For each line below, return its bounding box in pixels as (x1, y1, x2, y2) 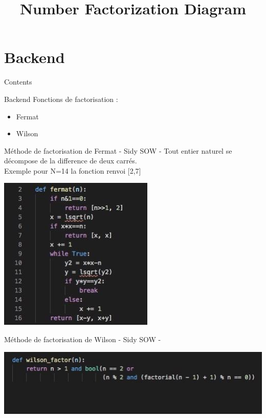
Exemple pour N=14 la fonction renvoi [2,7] (4, 165, 141, 176)
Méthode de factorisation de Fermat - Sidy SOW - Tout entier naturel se (4, 145, 232, 156)
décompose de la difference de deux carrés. (4, 155, 137, 166)
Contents (4, 76, 32, 87)
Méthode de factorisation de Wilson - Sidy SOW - (4, 334, 161, 345)
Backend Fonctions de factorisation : (4, 93, 118, 104)
